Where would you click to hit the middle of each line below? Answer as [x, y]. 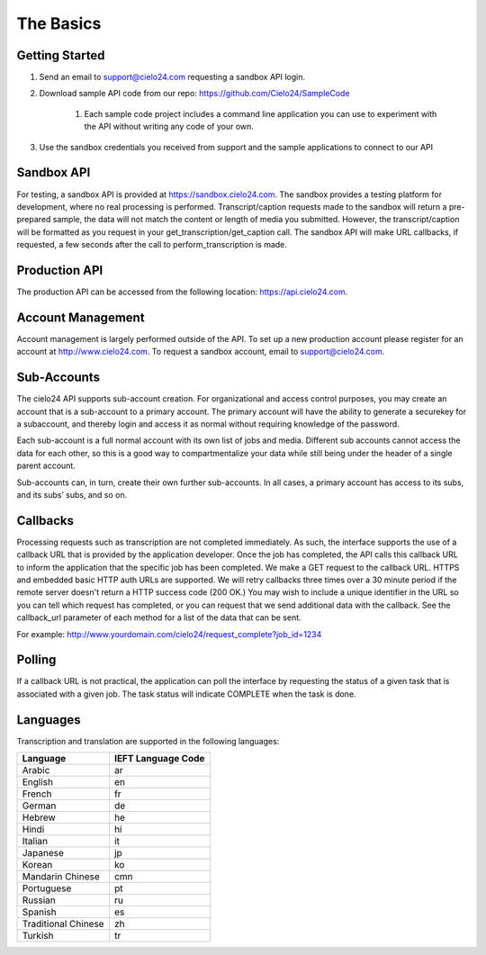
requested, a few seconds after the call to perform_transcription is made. [152, 245]
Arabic [36, 770]
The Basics [59, 23]
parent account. [46, 466]
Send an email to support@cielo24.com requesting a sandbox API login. [172, 77]
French [37, 794]
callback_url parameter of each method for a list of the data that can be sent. [159, 617]
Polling [36, 660]
